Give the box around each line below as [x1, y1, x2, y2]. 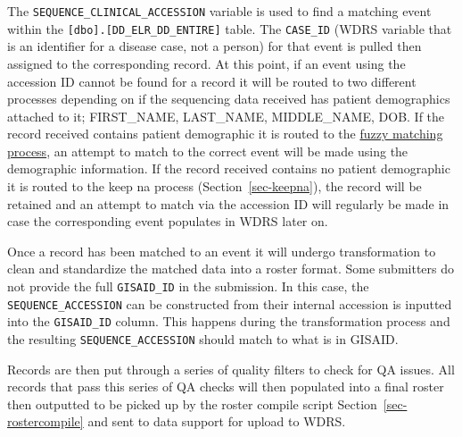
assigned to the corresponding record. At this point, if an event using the [7, 54, 406, 72]
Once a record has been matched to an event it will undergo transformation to [7, 241, 436, 260]
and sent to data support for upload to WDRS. [87, 412, 346, 431]
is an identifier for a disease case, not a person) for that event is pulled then [7, 37, 422, 55]
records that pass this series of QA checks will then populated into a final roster [7, 377, 444, 396]
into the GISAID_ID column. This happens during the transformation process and [7, 312, 450, 331]
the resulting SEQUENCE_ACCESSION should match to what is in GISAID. [7, 330, 399, 348]
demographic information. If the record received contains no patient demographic [7, 159, 450, 178]
